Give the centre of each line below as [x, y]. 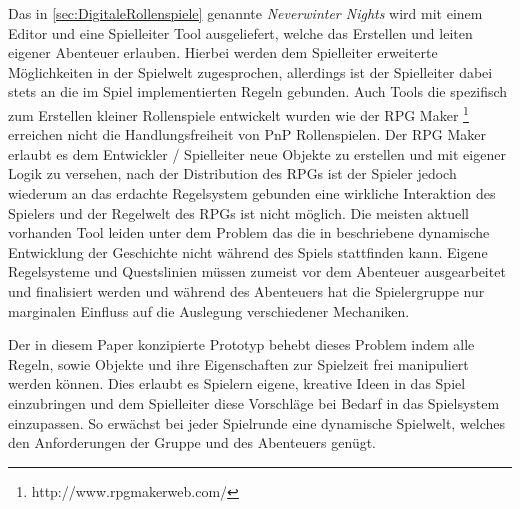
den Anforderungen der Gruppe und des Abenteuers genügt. [192, 442]
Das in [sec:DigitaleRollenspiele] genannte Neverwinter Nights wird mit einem [245, 13]
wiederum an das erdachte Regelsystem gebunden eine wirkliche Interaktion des [252, 193]
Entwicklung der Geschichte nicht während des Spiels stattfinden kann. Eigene [248, 251]
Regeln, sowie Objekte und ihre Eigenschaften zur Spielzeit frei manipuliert [238, 363]
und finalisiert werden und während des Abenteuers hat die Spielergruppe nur [246, 290]
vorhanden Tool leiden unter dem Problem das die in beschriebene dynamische [249, 232]
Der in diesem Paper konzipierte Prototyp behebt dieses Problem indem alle [241, 344]
